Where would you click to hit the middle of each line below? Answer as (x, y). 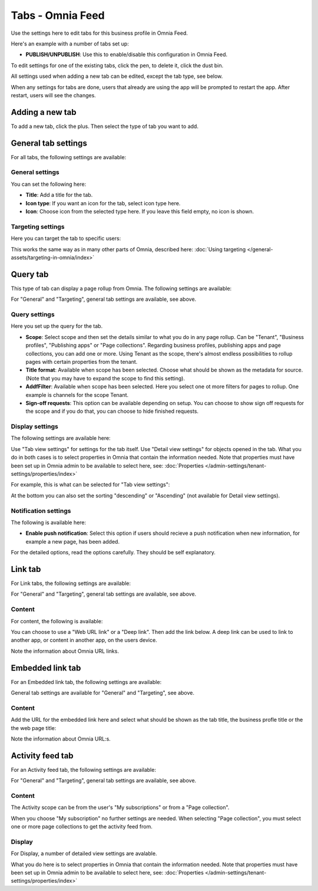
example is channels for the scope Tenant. (77, 394)
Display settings (34, 426)
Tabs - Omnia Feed (58, 15)
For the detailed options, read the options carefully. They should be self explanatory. (113, 553)
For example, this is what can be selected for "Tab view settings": (90, 485)
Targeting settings (38, 226)
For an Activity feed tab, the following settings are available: (83, 770)
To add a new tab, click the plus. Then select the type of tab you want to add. (105, 126)
